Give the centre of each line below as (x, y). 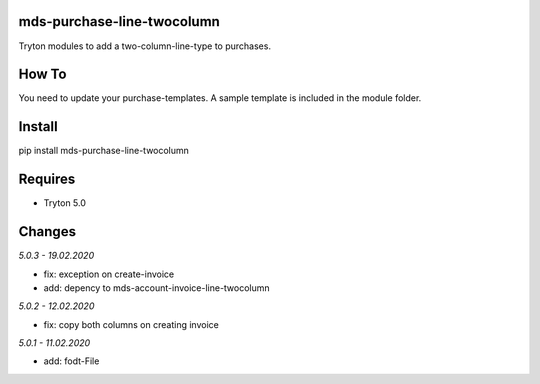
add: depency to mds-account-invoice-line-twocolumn (156, 287)
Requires (47, 179)
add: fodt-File (71, 361)
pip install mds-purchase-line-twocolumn (104, 151)
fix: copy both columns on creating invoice (131, 324)
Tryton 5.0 (65, 203)
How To (42, 74)
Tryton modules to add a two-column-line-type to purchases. (145, 46)
